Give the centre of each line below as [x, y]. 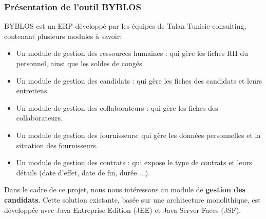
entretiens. [33, 91]
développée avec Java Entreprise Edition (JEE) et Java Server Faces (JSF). [123, 210]
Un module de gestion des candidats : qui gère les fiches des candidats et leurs [139, 80]
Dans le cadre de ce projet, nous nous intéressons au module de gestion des [125, 190]
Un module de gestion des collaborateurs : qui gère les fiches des [117, 107]
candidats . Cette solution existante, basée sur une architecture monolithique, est [132, 199]
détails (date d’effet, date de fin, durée [77, 172]
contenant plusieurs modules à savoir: [63, 36]
